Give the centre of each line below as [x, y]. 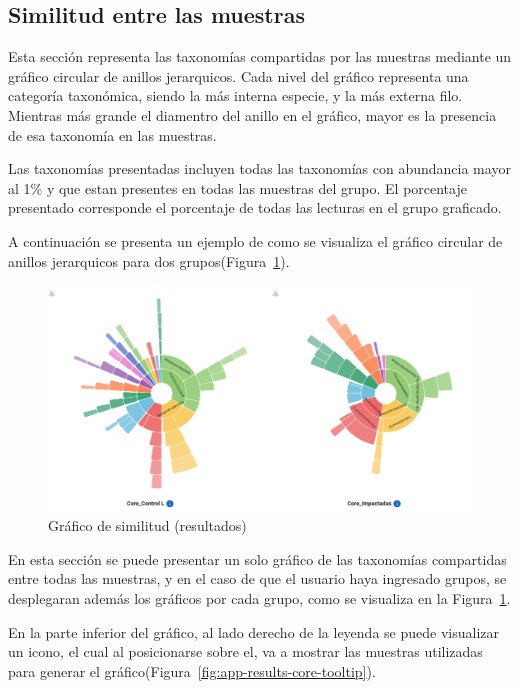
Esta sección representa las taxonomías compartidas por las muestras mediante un [260, 56]
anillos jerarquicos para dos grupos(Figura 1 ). [149, 260]
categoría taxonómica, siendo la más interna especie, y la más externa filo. [235, 95]
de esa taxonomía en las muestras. [112, 134]
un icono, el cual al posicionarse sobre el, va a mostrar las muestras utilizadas [245, 651]
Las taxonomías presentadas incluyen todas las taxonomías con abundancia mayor [259, 168]
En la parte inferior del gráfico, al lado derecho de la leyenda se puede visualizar [253, 631]
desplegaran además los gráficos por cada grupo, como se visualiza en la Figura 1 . [259, 598]
